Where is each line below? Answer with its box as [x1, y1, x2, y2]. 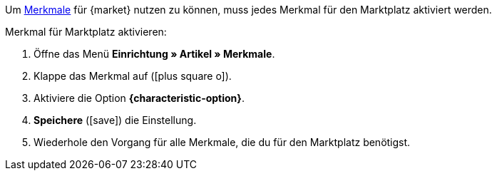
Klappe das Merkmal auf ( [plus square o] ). [34, 70, 232, 82]
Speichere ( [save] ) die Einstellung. [34, 114, 197, 126]
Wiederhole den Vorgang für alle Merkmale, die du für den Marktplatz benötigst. [34, 136, 411, 148]
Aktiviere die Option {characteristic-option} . [34, 92, 245, 104]
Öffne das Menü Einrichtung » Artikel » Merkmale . [34, 48, 275, 60]
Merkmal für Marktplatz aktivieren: [5, 26, 167, 38]
